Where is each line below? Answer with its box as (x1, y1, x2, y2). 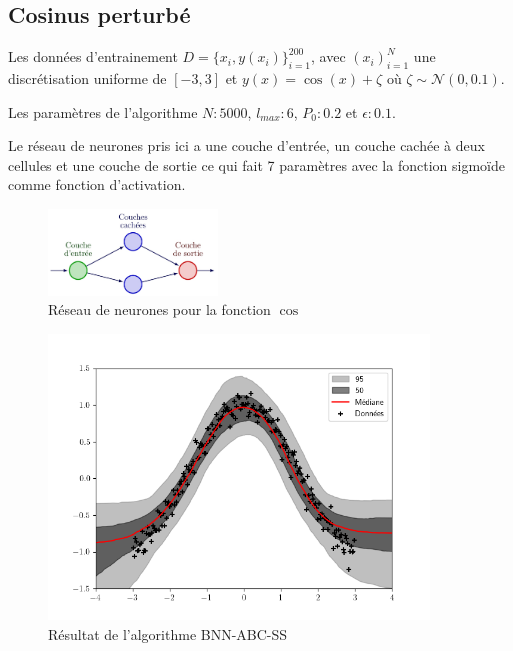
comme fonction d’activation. (8, 174, 186, 195)
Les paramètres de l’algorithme (8, 101, 198, 122)
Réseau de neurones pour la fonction (48, 299, 271, 320)
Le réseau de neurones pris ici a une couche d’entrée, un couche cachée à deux (8, 135, 485, 156)
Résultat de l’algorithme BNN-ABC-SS (48, 623, 288, 644)
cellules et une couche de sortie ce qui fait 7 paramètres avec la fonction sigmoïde (8, 154, 505, 175)
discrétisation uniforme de (8, 68, 167, 88)
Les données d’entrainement (8, 46, 178, 67)
